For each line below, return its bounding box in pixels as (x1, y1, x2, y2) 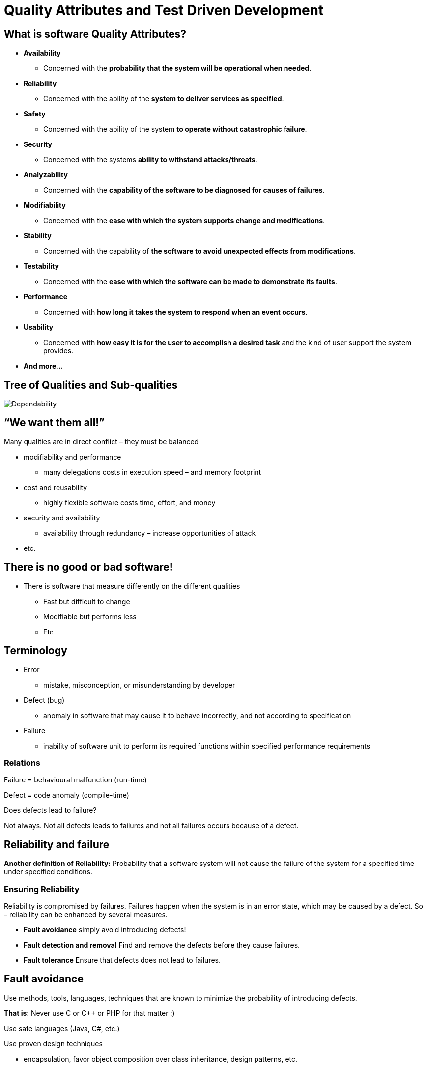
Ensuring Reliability (4, 884, 80, 894)
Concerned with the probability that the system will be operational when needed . (43, 64, 312, 73)
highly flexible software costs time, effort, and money (43, 498, 216, 507)
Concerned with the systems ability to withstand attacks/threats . (43, 155, 257, 164)
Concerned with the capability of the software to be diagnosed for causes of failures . (43, 186, 325, 195)
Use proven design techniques (4, 1039, 103, 1048)
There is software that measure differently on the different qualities (24, 581, 240, 590)
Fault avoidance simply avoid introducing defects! (24, 925, 186, 934)
